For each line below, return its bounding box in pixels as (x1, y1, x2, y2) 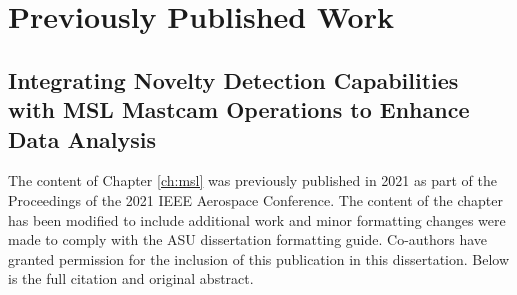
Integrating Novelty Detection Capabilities (8, 64, 459, 95)
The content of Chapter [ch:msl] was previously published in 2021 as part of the (8, 170, 497, 191)
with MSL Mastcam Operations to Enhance (8, 94, 470, 125)
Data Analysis (8, 123, 157, 154)
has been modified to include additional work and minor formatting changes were (8, 209, 506, 230)
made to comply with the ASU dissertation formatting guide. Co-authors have (8, 229, 488, 250)
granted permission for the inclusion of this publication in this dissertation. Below (8, 248, 510, 269)
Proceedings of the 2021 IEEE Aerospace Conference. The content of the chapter (8, 189, 503, 210)
